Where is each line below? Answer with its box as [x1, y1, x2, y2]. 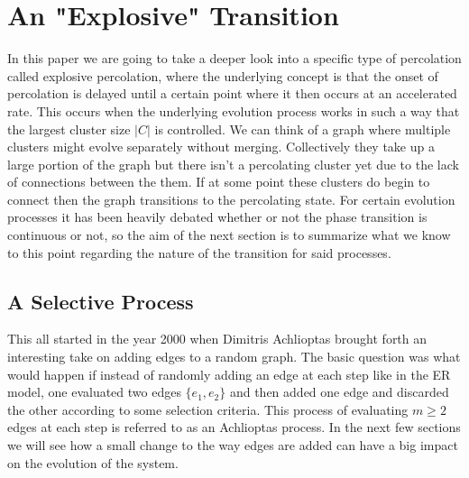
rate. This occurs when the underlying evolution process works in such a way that [7, 101, 460, 120]
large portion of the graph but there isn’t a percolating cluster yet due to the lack [7, 154, 459, 173]
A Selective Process [7, 287, 194, 315]
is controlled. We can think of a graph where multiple [154, 119, 451, 138]
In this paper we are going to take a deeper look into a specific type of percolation [7, 49, 462, 68]
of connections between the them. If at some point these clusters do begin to [7, 172, 430, 191]
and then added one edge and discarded [229, 382, 449, 401]
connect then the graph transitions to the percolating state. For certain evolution [7, 189, 455, 208]
